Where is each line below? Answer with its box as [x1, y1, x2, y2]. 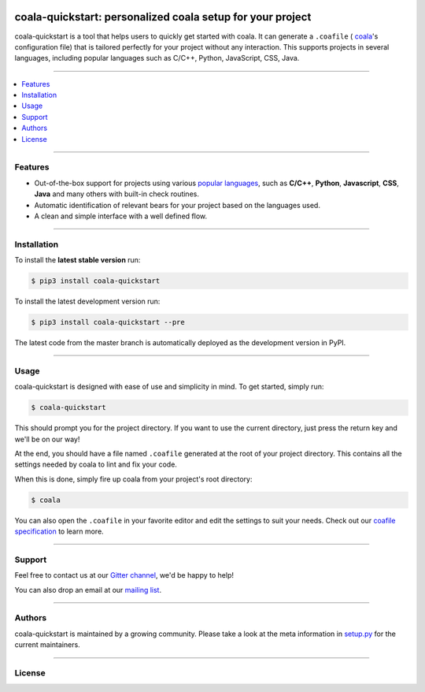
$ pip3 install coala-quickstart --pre [31, 318, 185, 327]
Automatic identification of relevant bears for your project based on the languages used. [34, 200, 320, 210]
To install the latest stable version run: [14, 255, 141, 265]
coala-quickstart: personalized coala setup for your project [14, 10, 312, 24]
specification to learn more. [14, 526, 104, 536]
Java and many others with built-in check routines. [34, 189, 200, 199]
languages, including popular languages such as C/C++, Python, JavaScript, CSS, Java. [14, 54, 300, 63]
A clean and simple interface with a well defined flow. [34, 211, 208, 221]
